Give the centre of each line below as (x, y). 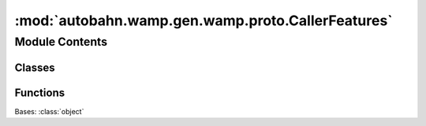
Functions (40, 93)
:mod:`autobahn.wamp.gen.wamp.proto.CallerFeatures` (204, 20)
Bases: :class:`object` (49, 111)
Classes (35, 67)
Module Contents (61, 42)
